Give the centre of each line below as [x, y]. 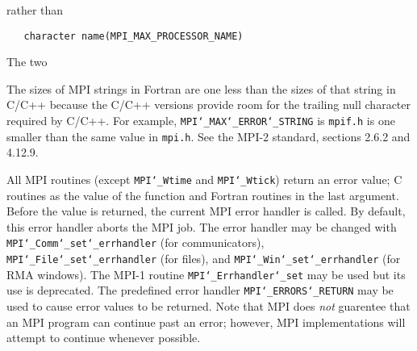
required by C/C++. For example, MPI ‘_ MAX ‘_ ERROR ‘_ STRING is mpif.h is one [201, 121]
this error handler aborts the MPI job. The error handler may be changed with [202, 226]
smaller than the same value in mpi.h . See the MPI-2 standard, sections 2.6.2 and [208, 136]
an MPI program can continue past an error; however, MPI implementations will [206, 322]
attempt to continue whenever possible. [104, 338]
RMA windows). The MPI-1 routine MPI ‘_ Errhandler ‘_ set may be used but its [206, 274]
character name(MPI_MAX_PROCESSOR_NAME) [133, 36]
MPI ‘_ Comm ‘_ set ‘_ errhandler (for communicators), [136, 242]
